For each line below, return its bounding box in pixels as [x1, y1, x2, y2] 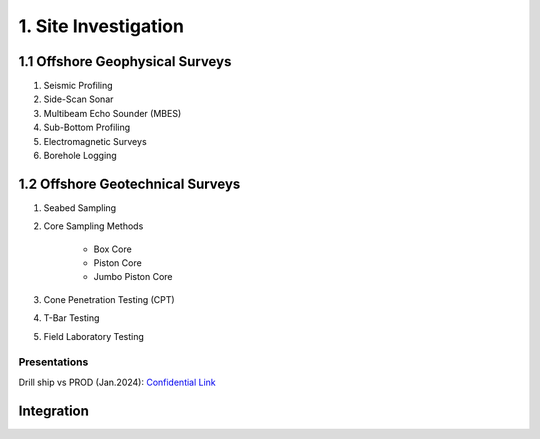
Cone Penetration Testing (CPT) [43, 293, 175, 305]
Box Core [93, 243, 132, 255]
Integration [18, 402, 90, 419]
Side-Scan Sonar [43, 93, 114, 105]
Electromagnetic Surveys [43, 135, 147, 147]
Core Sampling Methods [43, 220, 144, 232]
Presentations [18, 355, 89, 369]
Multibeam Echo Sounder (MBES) [43, 107, 182, 119]
